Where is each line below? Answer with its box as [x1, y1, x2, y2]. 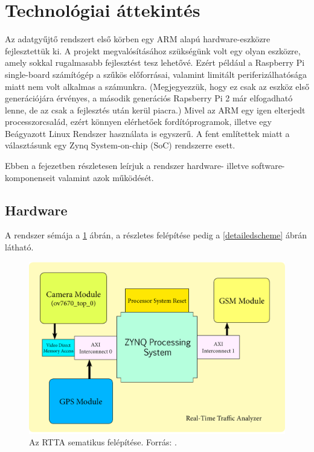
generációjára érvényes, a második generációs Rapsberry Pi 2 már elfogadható [5, 92, 293, 104]
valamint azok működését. [58, 171, 154, 183]
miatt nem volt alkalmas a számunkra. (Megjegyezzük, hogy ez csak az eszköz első [5, 80, 309, 92]
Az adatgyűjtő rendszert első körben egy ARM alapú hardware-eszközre [5, 33, 271, 45]
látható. [5, 241, 34, 253]
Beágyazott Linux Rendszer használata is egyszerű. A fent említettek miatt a [5, 127, 290, 139]
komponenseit [5, 171, 56, 183]
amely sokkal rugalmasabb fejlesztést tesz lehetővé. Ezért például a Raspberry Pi [5, 56, 305, 69]
